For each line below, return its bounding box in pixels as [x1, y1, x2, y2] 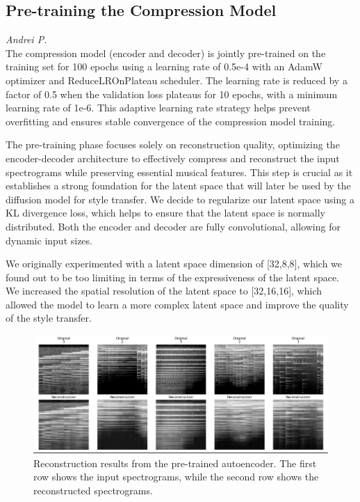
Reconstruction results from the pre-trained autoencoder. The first [33, 455, 317, 470]
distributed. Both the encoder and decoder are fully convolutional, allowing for [6, 219, 341, 233]
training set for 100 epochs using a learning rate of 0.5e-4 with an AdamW [6, 59, 322, 74]
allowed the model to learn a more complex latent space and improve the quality [6, 297, 349, 311]
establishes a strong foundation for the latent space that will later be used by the [6, 178, 351, 193]
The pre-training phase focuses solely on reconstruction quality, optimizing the [6, 137, 340, 152]
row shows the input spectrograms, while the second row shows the [33, 469, 319, 484]
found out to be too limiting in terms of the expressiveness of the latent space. [6, 269, 340, 284]
